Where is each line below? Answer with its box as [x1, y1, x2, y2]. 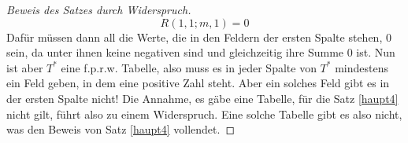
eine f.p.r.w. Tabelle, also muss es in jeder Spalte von [61, 59, 317, 75]
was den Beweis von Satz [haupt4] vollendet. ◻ [6, 121, 236, 137]
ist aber [6, 59, 43, 75]
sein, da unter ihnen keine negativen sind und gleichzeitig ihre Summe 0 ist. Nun [6, 44, 395, 60]
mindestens [335, 59, 388, 75]
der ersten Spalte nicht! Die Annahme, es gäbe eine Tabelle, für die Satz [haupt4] [6, 90, 399, 106]
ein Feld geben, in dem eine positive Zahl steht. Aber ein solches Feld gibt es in [6, 75, 390, 91]
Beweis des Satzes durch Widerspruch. [6, 2, 191, 17]
